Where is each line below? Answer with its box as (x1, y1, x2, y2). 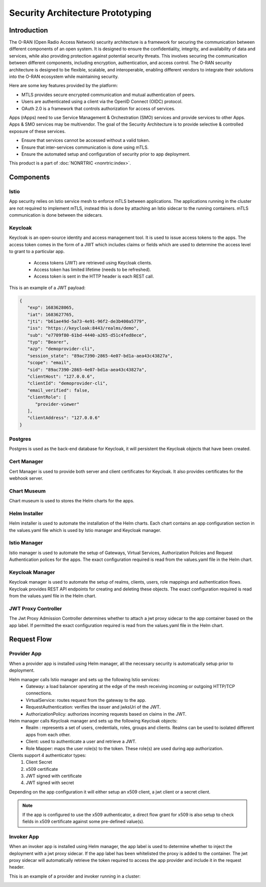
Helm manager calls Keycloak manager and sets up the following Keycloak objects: (9, 718, 177, 723)
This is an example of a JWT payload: (9, 285, 86, 291)
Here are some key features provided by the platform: (9, 83, 118, 89)
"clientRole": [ (27, 394, 66, 400)
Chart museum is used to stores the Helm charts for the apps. (9, 498, 134, 504)
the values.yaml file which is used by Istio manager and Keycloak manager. (9, 527, 162, 533)
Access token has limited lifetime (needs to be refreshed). (33, 266, 151, 272)
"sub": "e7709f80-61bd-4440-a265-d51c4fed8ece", (27, 332, 147, 338)
